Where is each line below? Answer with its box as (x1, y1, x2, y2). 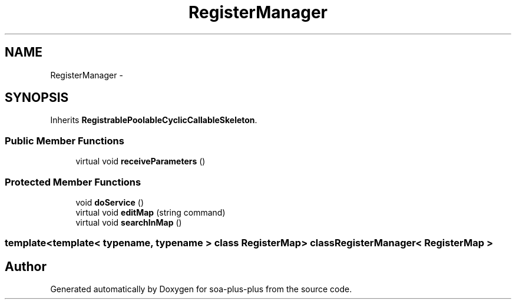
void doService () (75, 197, 144, 207)
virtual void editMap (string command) (75, 207, 226, 217)
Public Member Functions (5, 134, 124, 147)
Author (5, 259, 47, 274)
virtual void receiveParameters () (75, 156, 206, 167)
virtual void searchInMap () (75, 217, 182, 227)
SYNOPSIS (5, 90, 69, 105)
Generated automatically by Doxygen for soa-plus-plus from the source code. (50, 284, 352, 295)
